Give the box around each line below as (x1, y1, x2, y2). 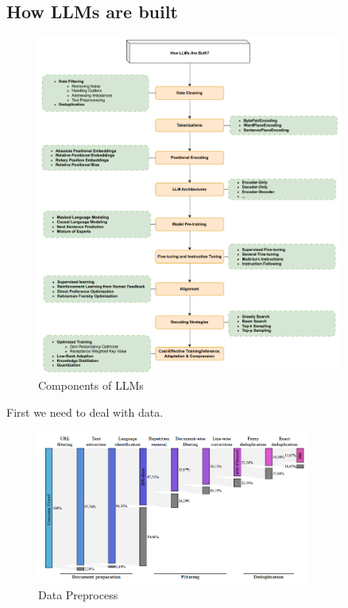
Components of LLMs (38, 377, 144, 394)
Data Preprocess (38, 586, 118, 602)
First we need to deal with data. (6, 403, 164, 420)
